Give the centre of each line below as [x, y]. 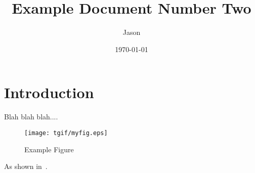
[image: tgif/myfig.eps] [66, 133]
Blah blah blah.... [31, 117]
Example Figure [49, 149]
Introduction [49, 92]
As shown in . [26, 166]
